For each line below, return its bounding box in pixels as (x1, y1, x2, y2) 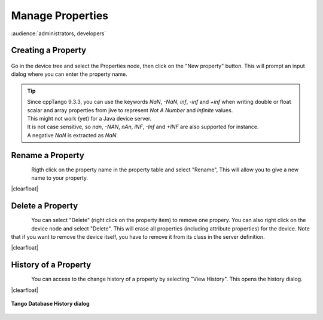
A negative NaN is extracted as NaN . (27, 131, 118, 139)
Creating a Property (11, 45, 87, 56)
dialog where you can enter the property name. (11, 70, 128, 78)
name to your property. (31, 174, 89, 181)
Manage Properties (11, 9, 109, 22)
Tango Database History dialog (11, 300, 90, 307)
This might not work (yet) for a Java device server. (27, 115, 152, 122)
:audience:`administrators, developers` (11, 30, 106, 37)
